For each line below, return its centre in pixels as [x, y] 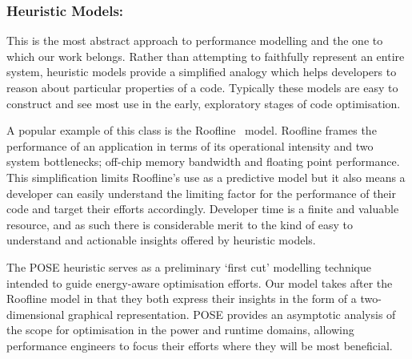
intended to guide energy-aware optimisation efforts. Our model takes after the [200, 282]
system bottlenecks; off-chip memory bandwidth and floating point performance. [203, 161]
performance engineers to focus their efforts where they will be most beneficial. [200, 345]
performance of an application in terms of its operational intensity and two [190, 145]
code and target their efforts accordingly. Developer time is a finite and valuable [203, 209]
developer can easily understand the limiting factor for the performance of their [201, 193]
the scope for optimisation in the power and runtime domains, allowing [180, 330]
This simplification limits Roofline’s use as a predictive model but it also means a [206, 177]
